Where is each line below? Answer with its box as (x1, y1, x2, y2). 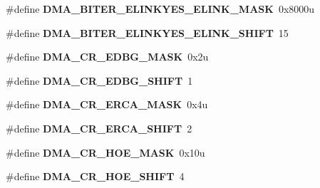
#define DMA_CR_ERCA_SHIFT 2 (6, 120, 192, 135)
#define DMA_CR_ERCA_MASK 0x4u (6, 97, 208, 112)
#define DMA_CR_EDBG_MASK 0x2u (6, 49, 209, 64)
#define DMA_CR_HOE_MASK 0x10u (6, 145, 205, 160)
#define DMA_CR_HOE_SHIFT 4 (6, 169, 185, 184)
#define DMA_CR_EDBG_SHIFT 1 (6, 73, 193, 88)
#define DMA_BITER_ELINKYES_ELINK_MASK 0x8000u (6, 1, 315, 16)
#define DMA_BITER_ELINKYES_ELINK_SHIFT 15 (6, 25, 289, 40)
